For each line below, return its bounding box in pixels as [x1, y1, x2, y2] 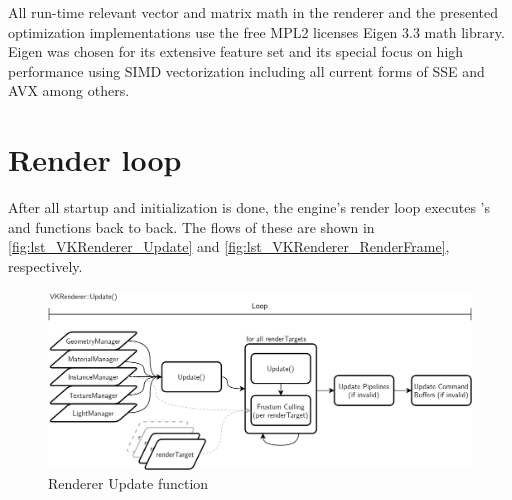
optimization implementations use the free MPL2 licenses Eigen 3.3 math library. [8, 21, 505, 42]
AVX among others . [8, 80, 130, 101]
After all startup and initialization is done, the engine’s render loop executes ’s [8, 197, 491, 218]
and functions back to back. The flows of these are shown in [8, 216, 375, 237]
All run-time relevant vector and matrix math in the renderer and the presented [8, 2, 498, 22]
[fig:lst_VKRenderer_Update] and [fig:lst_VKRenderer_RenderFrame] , [8, 236, 450, 257]
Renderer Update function [48, 473, 209, 494]
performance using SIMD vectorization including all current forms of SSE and [8, 60, 485, 81]
